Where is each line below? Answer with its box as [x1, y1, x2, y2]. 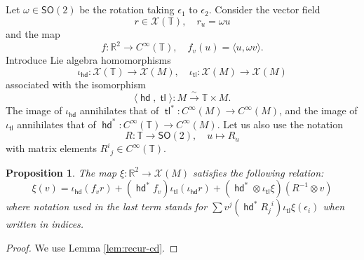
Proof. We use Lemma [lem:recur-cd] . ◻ [6, 240, 178, 254]
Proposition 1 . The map [6, 165, 117, 179]
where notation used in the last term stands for [6, 199, 208, 214]
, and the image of [279, 103, 358, 118]
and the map [6, 26, 60, 41]
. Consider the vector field [208, 2, 321, 17]
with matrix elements [6, 141, 97, 156]
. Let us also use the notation [217, 116, 343, 131]
